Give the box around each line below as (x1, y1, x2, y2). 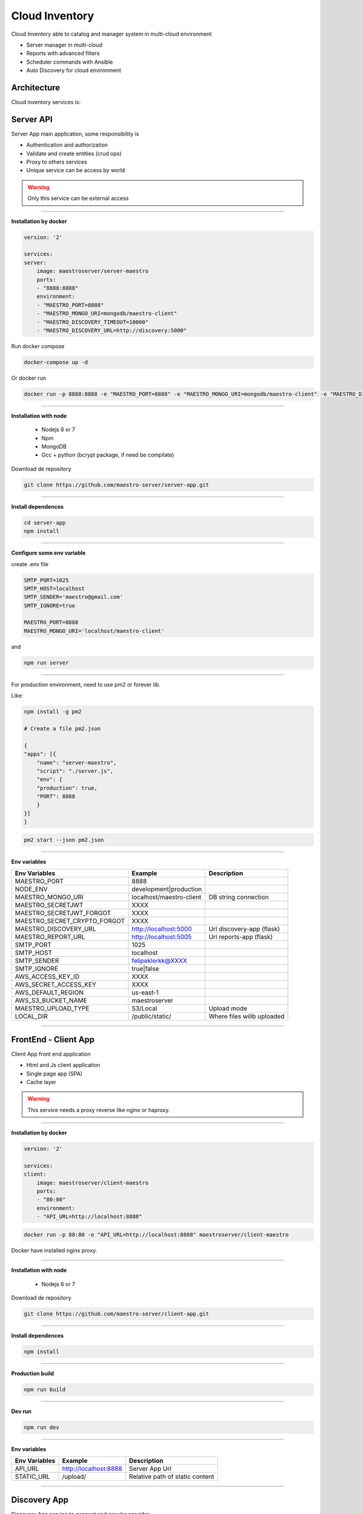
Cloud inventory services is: (11, 99, 81, 106)
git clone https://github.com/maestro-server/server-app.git (24, 481, 209, 488)
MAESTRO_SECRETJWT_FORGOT (15, 909, 111, 917)
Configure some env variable (11, 549, 86, 557)
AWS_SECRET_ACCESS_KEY (15, 980, 97, 989)
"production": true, (36, 784, 98, 792)
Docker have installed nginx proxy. (11, 1246, 97, 1254)
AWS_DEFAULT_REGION (15, 988, 84, 997)
